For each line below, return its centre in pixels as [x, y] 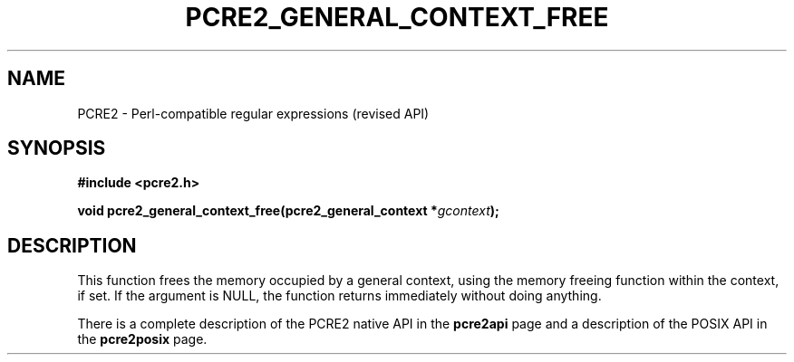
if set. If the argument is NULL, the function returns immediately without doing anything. [339, 296]
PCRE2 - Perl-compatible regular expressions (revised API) [253, 113]
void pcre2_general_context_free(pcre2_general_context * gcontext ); [288, 211]
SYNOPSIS [57, 148]
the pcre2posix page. [142, 339]
